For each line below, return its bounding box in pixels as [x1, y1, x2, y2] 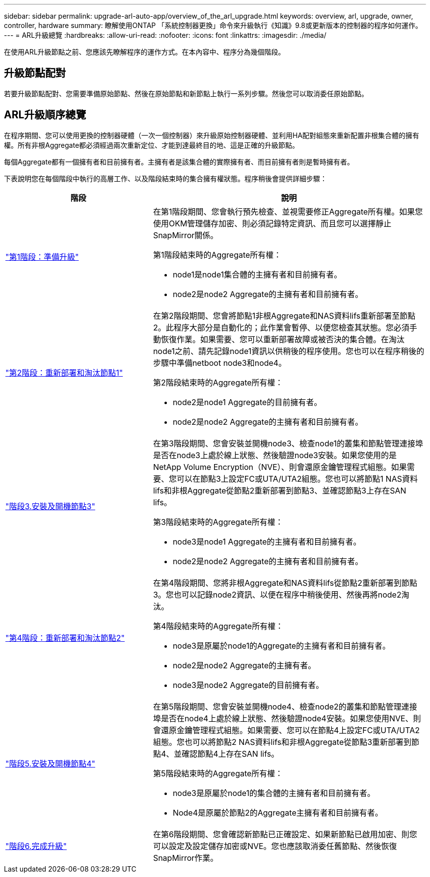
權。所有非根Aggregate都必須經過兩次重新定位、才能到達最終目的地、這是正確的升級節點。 [4, 140, 299, 149]
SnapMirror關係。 [153, 230, 218, 240]
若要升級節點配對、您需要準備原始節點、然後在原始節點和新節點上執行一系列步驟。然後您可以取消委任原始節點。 [4, 89, 368, 98]
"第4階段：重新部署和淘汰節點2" [5, 632, 125, 643]
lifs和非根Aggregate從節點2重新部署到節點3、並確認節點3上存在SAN [153, 485, 406, 495]
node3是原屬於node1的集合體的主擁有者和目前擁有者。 [172, 788, 376, 798]
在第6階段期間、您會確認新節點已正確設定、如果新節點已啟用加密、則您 [153, 829, 417, 839]
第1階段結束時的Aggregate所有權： [153, 249, 282, 260]
